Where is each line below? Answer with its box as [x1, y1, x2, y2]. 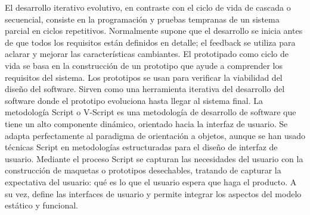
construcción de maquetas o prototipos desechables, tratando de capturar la [5, 164, 281, 176]
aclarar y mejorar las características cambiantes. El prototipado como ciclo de [5, 48, 289, 60]
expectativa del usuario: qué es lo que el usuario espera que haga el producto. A [5, 175, 297, 188]
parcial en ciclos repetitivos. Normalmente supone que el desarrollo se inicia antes [5, 24, 303, 37]
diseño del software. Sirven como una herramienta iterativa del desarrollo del [5, 83, 285, 95]
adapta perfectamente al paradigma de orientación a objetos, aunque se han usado [5, 129, 305, 141]
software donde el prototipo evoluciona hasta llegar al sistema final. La [5, 94, 263, 106]
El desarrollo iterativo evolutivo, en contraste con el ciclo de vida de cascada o [5, 1, 291, 13]
